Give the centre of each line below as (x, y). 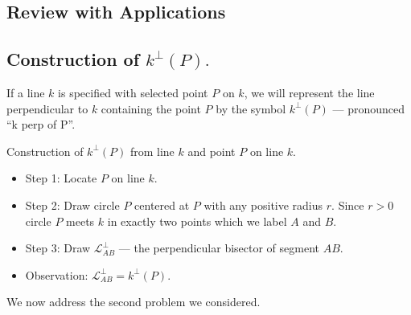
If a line (26, 92)
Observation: (57, 274)
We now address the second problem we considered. (134, 302)
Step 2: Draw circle (72, 205)
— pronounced (369, 108)
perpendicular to (47, 108)
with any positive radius (263, 205)
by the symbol (251, 108)
